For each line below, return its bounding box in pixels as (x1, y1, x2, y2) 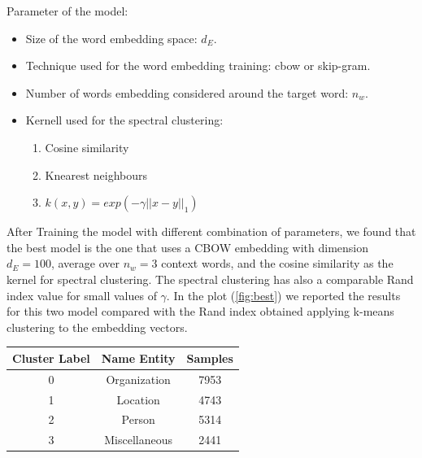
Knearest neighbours (45, 166, 148, 183)
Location (116, 390, 160, 408)
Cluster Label (12, 349, 90, 366)
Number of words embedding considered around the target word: (25, 84, 349, 101)
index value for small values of (7, 286, 157, 303)
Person (121, 411, 155, 428)
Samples (186, 349, 233, 366)
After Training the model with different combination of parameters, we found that (7, 223, 416, 240)
